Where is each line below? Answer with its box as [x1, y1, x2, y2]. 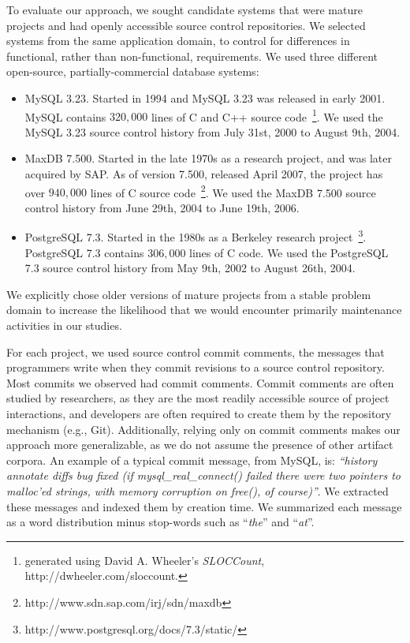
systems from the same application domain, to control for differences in [6, 32, 350, 49]
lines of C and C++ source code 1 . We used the [151, 106, 383, 125]
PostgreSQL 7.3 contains [24, 244, 144, 260]
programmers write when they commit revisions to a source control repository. [6, 359, 385, 376]
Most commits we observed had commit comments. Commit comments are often [6, 374, 394, 391]
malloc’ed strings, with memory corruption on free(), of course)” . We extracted [6, 483, 389, 499]
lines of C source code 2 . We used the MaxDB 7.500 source [90, 181, 376, 200]
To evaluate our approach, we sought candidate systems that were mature [6, 2, 363, 17]
